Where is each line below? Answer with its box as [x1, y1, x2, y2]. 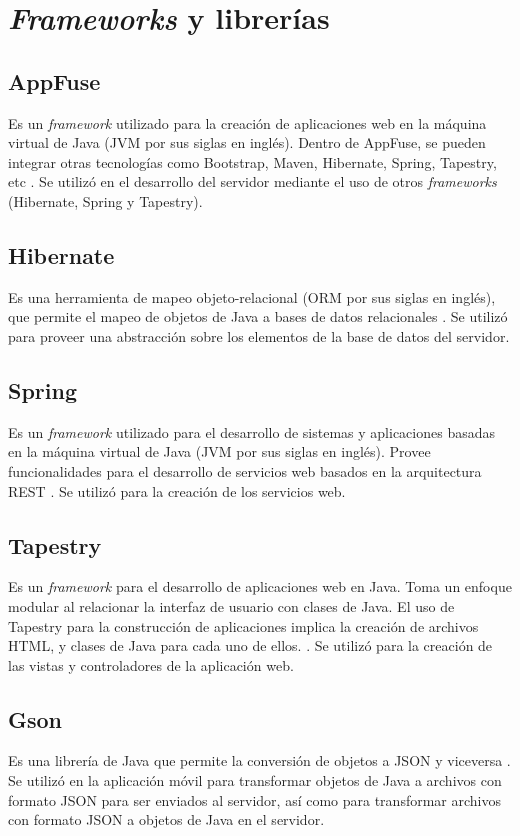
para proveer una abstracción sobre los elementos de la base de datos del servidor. [8, 325, 510, 346]
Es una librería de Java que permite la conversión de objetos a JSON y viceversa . [8, 750, 511, 771]
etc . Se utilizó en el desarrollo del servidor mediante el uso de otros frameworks [8, 171, 497, 192]
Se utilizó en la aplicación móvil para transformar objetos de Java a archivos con [8, 770, 502, 791]
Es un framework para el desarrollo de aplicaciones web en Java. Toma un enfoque [8, 576, 512, 597]
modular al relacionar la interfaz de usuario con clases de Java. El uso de [8, 595, 455, 616]
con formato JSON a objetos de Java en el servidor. [8, 809, 325, 830]
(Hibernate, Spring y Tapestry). [8, 190, 203, 211]
